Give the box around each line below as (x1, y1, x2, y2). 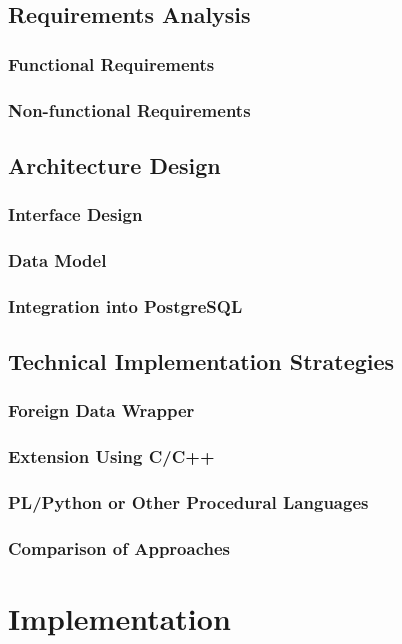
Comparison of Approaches (8, 536, 230, 561)
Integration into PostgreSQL (8, 293, 243, 318)
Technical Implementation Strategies (8, 346, 395, 377)
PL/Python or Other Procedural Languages (8, 490, 369, 515)
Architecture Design (8, 149, 221, 180)
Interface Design (8, 202, 143, 227)
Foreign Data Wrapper (8, 398, 195, 423)
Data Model (8, 248, 107, 273)
